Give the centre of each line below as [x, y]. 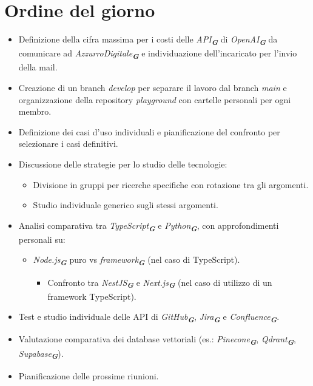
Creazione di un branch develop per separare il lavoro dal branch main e [153, 87]
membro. [35, 111]
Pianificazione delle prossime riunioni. [89, 375]
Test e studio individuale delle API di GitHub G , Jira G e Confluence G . [149, 318]
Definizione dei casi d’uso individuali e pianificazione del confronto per [149, 131]
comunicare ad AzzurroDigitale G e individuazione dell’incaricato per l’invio [158, 54]
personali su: [42, 239]
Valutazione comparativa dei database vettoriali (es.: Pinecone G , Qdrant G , [157, 340]
